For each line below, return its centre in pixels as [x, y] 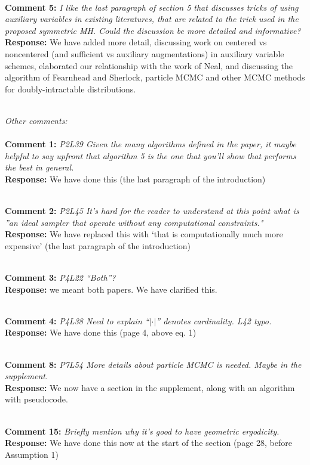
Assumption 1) [32, 454]
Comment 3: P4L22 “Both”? [60, 278]
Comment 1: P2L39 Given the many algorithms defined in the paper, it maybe [151, 144]
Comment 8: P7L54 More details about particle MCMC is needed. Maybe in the [153, 364]
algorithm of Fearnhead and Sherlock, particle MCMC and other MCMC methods [155, 77]
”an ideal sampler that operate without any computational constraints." [134, 222]
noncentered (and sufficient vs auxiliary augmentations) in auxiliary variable [145, 53]
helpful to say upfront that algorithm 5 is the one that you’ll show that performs [151, 155]
